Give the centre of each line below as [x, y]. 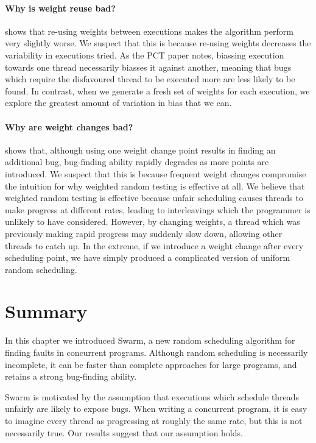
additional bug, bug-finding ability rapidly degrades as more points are [137, 162]
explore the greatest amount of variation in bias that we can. [118, 103]
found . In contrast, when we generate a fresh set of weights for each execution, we [157, 90]
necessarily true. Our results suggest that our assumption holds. [124, 432]
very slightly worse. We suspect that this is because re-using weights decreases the [158, 43]
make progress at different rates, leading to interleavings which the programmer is [158, 209]
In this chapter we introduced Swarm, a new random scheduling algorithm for [150, 340]
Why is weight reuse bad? [60, 8]
